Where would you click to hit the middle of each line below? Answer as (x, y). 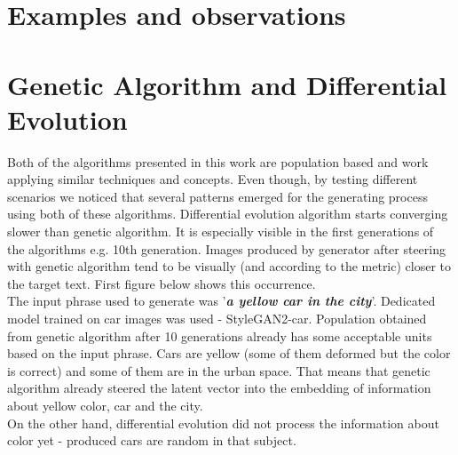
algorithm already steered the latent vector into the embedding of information (219, 388)
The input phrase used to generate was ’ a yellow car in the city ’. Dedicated (221, 301)
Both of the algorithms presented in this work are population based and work (218, 161)
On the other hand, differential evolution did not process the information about (223, 423)
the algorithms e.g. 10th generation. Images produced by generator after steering (227, 248)
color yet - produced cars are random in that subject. (152, 440)
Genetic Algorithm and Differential (227, 84)
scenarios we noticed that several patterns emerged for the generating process (217, 196)
